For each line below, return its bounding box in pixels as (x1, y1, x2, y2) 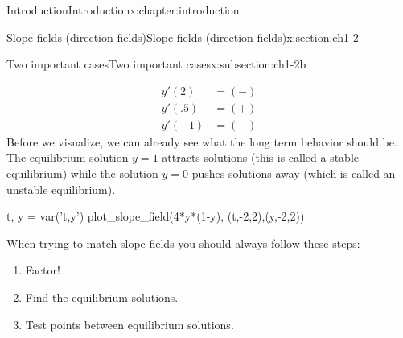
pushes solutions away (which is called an (191, 165, 396, 182)
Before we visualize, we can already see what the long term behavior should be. (6, 133, 397, 150)
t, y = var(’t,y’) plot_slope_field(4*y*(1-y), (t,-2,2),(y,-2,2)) (6, 208, 305, 225)
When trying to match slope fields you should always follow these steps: (6, 234, 360, 251)
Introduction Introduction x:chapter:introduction (6, 2, 240, 18)
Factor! (25, 262, 60, 278)
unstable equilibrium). (6, 180, 116, 197)
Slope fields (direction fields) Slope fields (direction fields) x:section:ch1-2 (6, 28, 359, 45)
